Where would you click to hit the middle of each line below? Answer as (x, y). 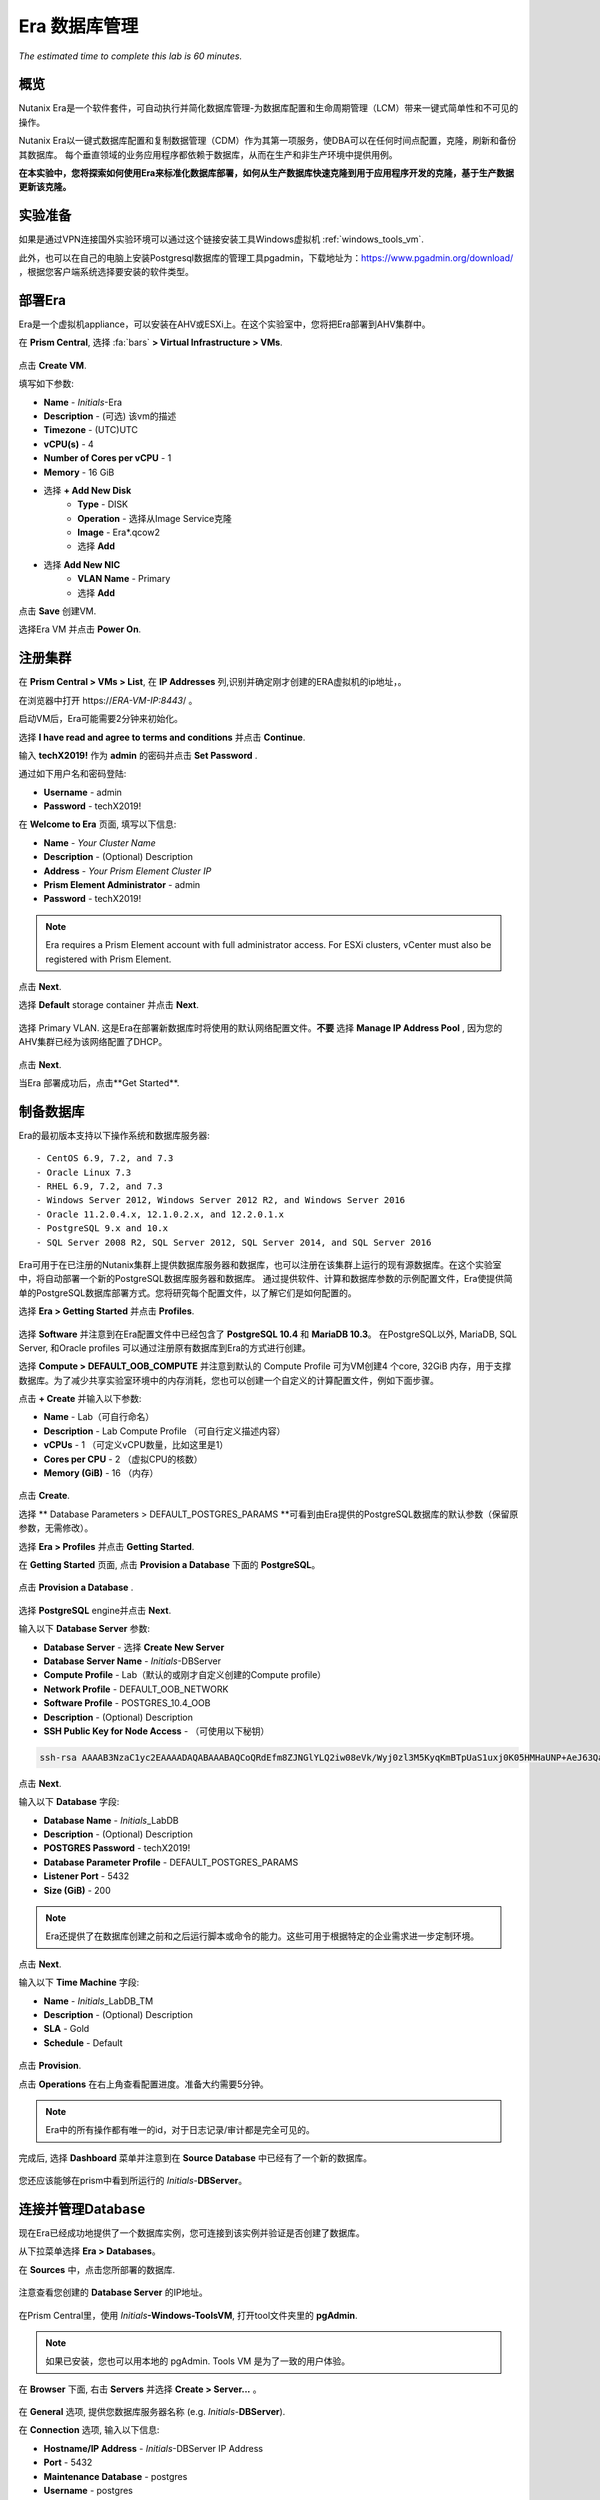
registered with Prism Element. (108, 959)
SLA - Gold (66, 2029)
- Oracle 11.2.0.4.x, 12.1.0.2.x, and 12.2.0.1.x (160, 1214)
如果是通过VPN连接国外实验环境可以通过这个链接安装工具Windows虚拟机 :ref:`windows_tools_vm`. (221, 239)
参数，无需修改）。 (56, 1528)
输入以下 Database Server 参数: (84, 1629)
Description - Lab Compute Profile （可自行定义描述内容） (164, 1431)
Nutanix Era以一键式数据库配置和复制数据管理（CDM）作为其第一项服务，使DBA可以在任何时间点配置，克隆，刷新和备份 (267, 141)
